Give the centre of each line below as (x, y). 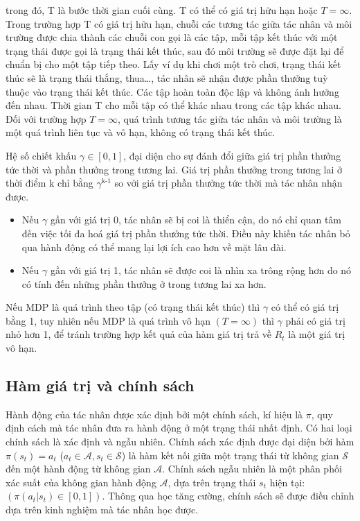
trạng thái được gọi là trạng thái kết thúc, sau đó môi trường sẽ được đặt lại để (175, 50)
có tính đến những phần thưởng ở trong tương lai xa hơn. (144, 283)
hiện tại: (287, 482)
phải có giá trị (315, 320)
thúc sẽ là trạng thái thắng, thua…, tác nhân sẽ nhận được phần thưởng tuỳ (167, 77)
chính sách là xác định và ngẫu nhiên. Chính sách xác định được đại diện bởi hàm (180, 442)
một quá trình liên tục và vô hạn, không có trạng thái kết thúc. (140, 132)
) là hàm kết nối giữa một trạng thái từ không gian (230, 455)
